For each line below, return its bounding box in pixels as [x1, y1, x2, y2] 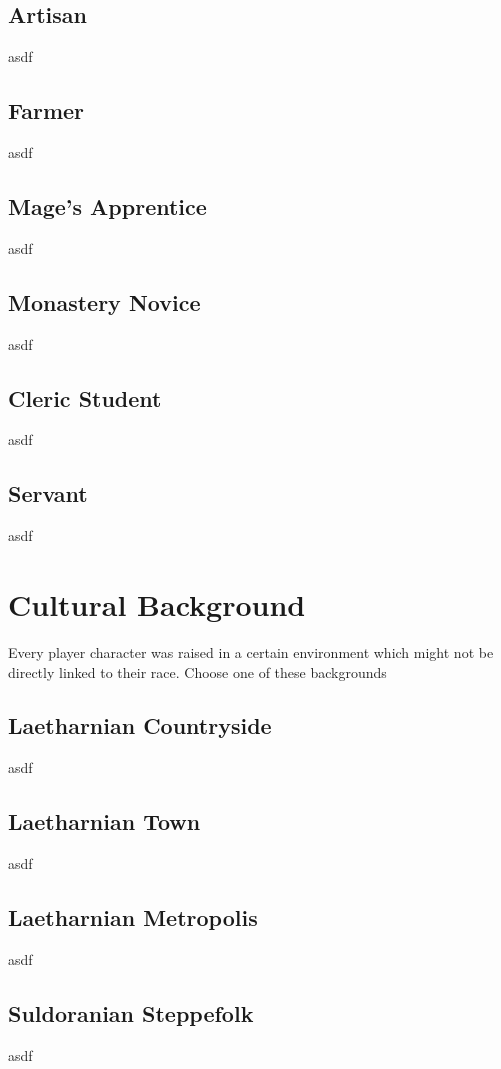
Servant [8, 478, 88, 509]
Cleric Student [8, 382, 162, 413]
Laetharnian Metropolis [8, 902, 258, 933]
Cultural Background [8, 583, 306, 624]
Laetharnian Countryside [8, 710, 272, 741]
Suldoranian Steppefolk [8, 997, 254, 1028]
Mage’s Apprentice [8, 190, 207, 221]
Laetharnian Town [8, 806, 201, 837]
